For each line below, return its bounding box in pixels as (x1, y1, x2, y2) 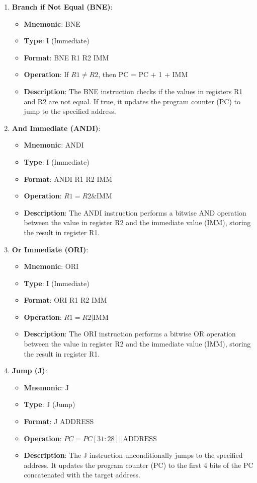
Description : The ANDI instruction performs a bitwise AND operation (24, 207, 246, 218)
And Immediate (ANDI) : (12, 122, 101, 133)
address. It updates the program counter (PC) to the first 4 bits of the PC (24, 459, 253, 470)
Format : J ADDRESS (24, 416, 94, 427)
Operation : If (24, 69, 69, 80)
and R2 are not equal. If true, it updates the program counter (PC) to (24, 96, 240, 106)
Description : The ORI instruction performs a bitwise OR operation (24, 328, 236, 339)
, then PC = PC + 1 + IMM (98, 69, 188, 80)
